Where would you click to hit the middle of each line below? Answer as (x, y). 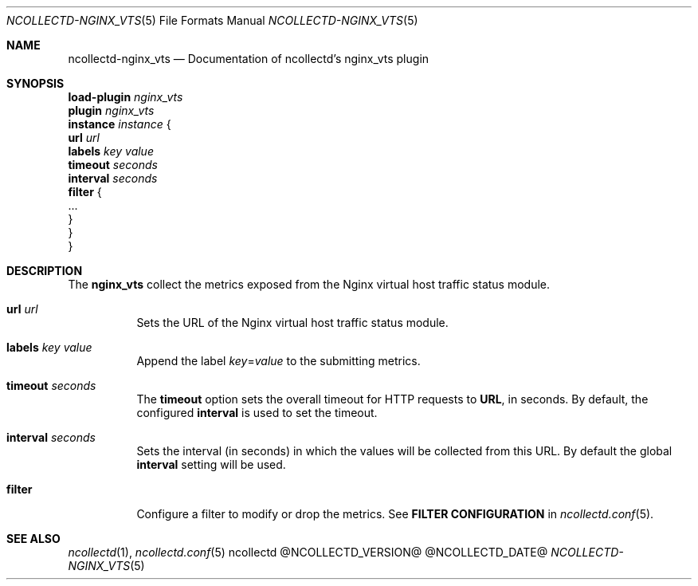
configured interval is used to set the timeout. (257, 413)
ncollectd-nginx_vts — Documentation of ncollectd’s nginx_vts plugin (249, 59)
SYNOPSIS (35, 83)
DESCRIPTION (45, 271)
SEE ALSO (33, 539)
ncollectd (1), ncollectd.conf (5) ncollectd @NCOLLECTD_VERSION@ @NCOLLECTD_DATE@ (308, 552)
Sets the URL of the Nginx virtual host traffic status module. (292, 322)
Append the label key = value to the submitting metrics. (278, 361)
